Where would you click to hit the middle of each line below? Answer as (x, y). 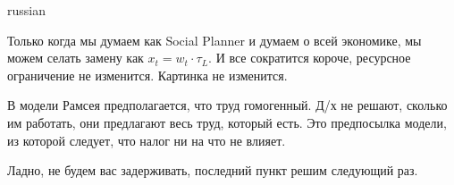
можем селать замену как (76, 58)
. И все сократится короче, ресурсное (310, 58)
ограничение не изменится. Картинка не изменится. (147, 75)
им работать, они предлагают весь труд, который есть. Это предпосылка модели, (227, 122)
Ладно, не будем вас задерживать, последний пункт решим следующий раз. (213, 170)
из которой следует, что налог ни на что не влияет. (147, 140)
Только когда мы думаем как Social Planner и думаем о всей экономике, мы (214, 40)
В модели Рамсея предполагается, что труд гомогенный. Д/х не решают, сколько (227, 105)
